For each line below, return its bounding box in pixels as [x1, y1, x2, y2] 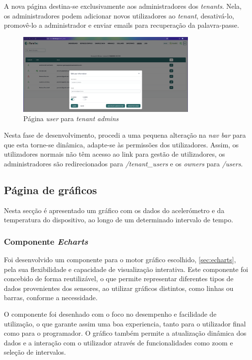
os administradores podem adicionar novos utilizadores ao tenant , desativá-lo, [4, 10, 235, 20]
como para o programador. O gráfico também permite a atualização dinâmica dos [4, 328, 247, 338]
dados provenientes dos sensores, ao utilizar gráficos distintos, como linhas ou [4, 283, 234, 293]
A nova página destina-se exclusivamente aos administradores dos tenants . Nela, [4, 1, 242, 11]
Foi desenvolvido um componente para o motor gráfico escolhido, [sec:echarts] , [4, 254, 236, 264]
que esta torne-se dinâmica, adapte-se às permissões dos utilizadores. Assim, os [4, 139, 239, 149]
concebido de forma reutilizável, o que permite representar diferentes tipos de [4, 273, 234, 284]
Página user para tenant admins [23, 113, 118, 124]
